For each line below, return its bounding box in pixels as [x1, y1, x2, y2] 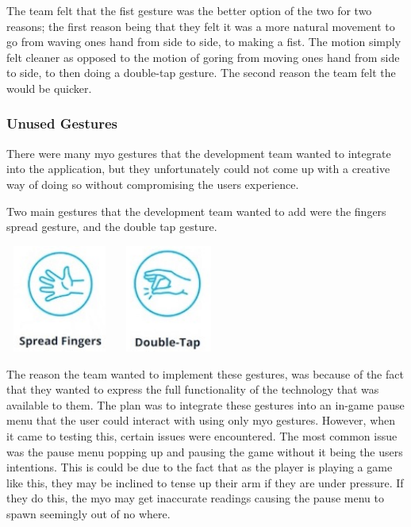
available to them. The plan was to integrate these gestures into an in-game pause [6, 396, 405, 413]
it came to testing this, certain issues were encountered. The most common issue [6, 428, 398, 444]
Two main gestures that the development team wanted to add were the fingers [6, 202, 386, 219]
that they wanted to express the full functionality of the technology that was [6, 381, 379, 398]
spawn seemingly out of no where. [6, 506, 171, 522]
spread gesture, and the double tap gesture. [6, 218, 217, 235]
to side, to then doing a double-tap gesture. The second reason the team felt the [6, 64, 396, 81]
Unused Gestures [6, 113, 118, 133]
